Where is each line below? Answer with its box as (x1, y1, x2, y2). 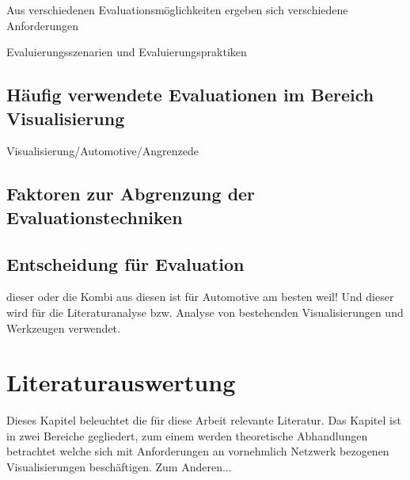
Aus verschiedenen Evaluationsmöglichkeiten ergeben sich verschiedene (6, 2, 348, 17)
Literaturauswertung (6, 366, 236, 398)
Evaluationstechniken (6, 204, 183, 229)
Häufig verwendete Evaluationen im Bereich (6, 82, 374, 107)
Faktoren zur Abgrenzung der (6, 181, 256, 206)
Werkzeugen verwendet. (6, 319, 120, 336)
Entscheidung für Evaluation (6, 251, 245, 276)
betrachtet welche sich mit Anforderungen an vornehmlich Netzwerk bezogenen (6, 443, 389, 459)
